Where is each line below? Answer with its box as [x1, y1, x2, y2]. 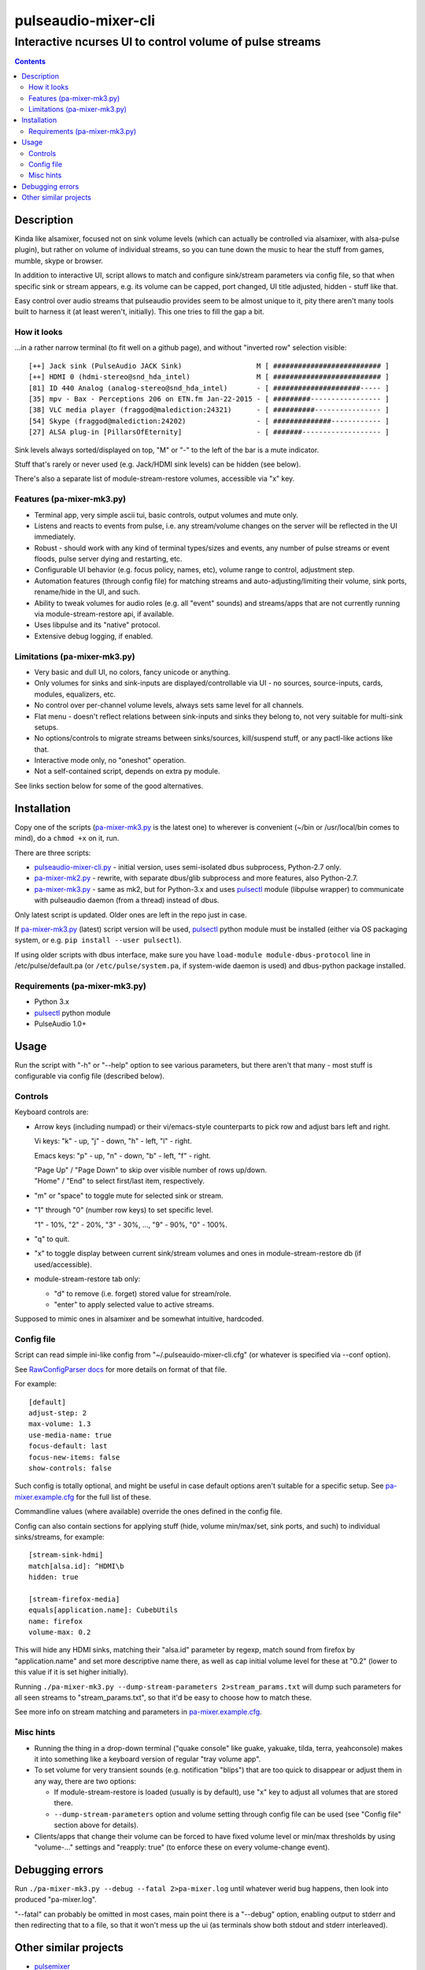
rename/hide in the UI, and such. [34, 587, 141, 597]
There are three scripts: [14, 848, 91, 857]
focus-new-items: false [28, 1452, 120, 1462]
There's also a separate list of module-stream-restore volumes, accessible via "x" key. [14, 474, 295, 484]
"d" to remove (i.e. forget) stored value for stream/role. [54, 1288, 231, 1298]
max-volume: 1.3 [28, 1419, 91, 1429]
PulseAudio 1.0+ [34, 1019, 87, 1028]
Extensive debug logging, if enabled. [34, 631, 153, 641]
